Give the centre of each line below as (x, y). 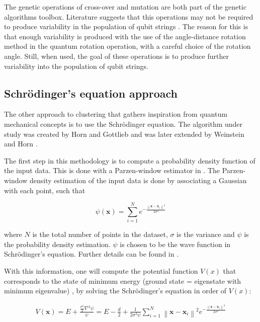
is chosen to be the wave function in (175, 244)
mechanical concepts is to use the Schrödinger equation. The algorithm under (123, 124)
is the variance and (206, 234)
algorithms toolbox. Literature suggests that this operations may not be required (129, 16)
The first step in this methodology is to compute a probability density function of (130, 160)
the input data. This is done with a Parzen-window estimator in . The (112, 170)
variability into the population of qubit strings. (76, 66)
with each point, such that (45, 190)
